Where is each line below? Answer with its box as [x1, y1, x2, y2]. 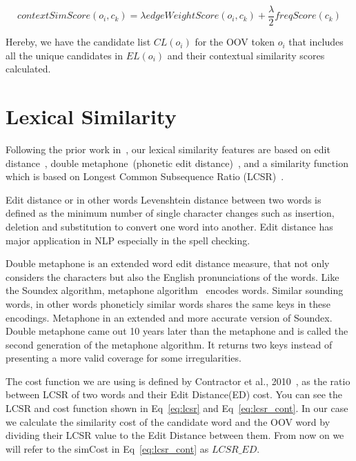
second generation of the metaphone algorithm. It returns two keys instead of [6, 337, 333, 351]
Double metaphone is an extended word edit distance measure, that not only [6, 256, 330, 271]
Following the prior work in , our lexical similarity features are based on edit [6, 141, 330, 156]
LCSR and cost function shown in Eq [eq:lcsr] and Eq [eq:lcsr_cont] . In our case [6, 401, 348, 415]
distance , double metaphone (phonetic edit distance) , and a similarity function [6, 155, 348, 170]
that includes [288, 35, 344, 49]
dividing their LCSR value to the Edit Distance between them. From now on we [6, 428, 344, 442]
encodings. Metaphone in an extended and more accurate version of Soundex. [6, 310, 333, 324]
